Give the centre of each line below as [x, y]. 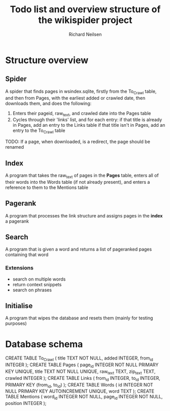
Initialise [19, 306]
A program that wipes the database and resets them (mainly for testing [79, 318]
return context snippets [37, 284]
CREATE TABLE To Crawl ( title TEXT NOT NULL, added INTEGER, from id [79, 359]
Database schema [44, 344]
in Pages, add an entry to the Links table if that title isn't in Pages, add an [89, 125]
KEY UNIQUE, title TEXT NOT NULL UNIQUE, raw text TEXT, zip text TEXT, [80, 372]
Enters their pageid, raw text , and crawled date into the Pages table [82, 114]
